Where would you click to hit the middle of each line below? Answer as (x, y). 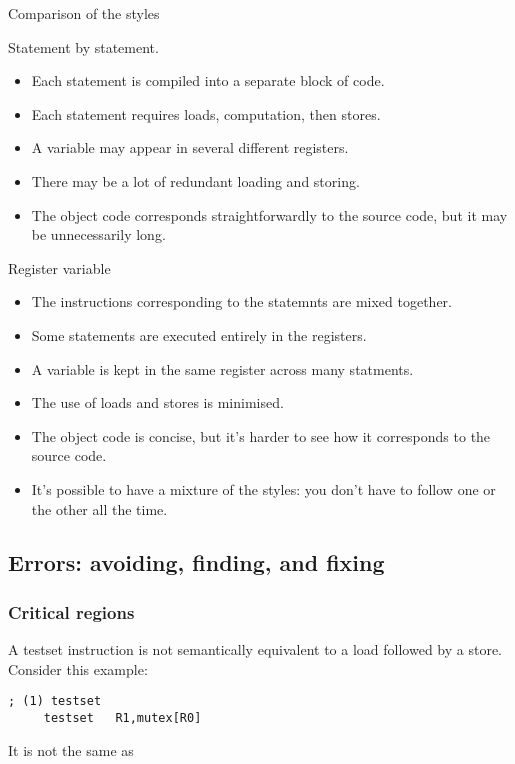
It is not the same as (71, 749)
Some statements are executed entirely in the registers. (199, 334)
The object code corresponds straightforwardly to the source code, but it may (269, 214)
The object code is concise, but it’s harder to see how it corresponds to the (261, 435)
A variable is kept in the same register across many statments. (222, 368)
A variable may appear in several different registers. (190, 147)
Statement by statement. (83, 46)
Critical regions (71, 611)
